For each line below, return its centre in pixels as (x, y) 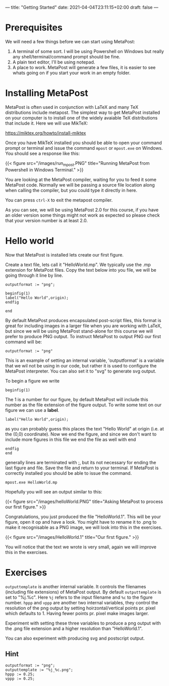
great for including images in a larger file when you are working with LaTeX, (84, 326)
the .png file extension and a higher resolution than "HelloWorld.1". (74, 628)
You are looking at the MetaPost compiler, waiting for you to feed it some (81, 179)
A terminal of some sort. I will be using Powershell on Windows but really (88, 51)
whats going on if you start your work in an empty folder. (71, 73)
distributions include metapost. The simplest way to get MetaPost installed (83, 112)
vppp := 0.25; (20, 679)
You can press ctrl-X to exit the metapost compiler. (59, 200)
